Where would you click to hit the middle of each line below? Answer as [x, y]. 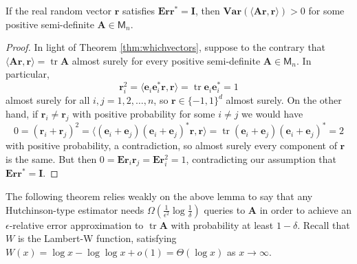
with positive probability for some [144, 113]
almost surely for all [48, 100]
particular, [28, 74]
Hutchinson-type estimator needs [75, 209]
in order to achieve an [306, 209]
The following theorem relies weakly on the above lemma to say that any [159, 196]
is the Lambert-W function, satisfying [97, 238]
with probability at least [222, 224]
